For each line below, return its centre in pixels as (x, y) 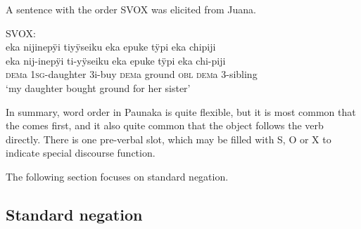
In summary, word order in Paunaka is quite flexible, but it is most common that (181, 111)
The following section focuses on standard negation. (117, 176)
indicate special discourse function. (81, 153)
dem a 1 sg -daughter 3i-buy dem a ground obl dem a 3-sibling (132, 74)
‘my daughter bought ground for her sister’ (98, 87)
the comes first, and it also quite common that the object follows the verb (165, 125)
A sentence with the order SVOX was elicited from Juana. (131, 9)
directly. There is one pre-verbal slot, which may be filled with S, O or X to (169, 139)
